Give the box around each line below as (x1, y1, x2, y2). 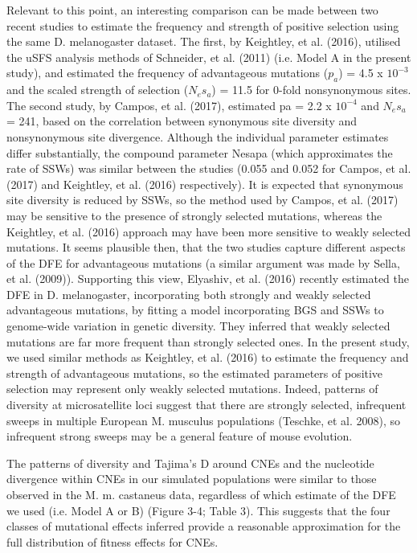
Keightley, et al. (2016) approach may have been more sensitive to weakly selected (6, 223, 411, 240)
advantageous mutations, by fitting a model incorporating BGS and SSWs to (6, 301, 384, 318)
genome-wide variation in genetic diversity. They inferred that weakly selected (6, 317, 390, 334)
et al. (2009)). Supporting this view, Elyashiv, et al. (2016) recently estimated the (6, 270, 410, 287)
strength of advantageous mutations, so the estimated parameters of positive (6, 364, 383, 381)
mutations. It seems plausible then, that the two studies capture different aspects (6, 239, 406, 256)
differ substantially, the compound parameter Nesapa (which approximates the (6, 144, 393, 161)
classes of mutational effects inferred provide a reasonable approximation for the (6, 518, 401, 535)
